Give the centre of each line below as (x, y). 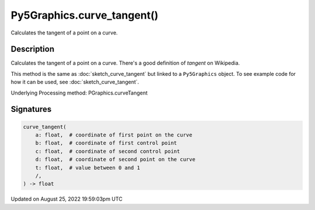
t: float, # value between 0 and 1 (87, 167)
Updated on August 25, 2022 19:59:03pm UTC (66, 199)
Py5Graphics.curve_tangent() (85, 15)
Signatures (31, 109)
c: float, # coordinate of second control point (108, 151)
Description (33, 49)
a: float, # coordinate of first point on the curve (114, 135)
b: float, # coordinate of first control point (106, 143)
